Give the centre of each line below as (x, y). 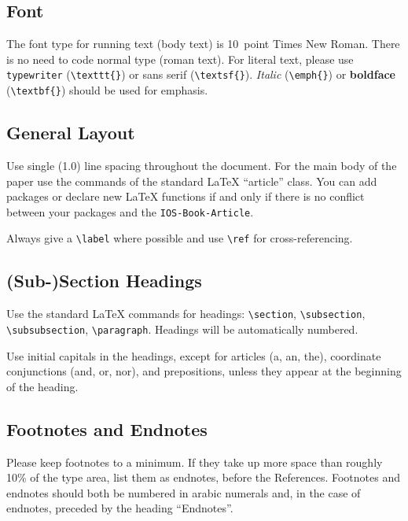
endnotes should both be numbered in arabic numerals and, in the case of (184, 492)
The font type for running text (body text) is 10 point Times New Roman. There (203, 44)
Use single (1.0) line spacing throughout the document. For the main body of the (202, 165)
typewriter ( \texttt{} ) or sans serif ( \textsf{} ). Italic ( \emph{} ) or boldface (201, 74)
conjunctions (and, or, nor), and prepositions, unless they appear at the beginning (204, 371)
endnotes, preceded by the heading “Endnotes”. (120, 508)
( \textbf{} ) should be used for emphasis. (107, 90)
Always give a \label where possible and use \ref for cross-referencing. (180, 238)
